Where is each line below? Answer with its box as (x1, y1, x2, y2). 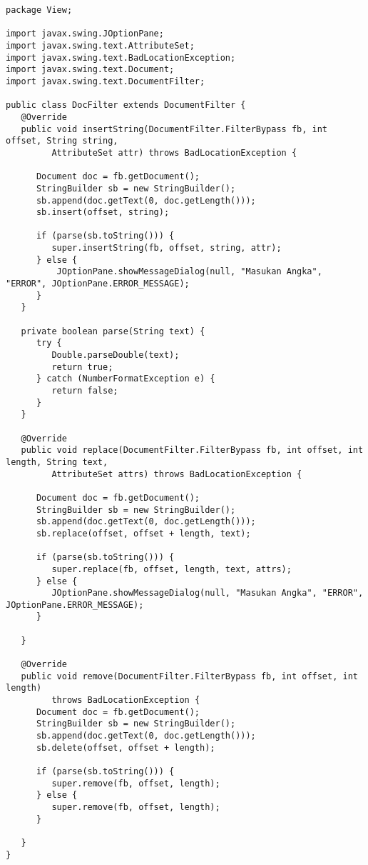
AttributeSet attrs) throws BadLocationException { (51, 469, 302, 479)
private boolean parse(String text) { (21, 326, 205, 336)
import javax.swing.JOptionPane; (6, 29, 164, 39)
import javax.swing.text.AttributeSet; (6, 40, 195, 51)
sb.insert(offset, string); (36, 207, 170, 218)
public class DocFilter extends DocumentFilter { (6, 100, 246, 111)
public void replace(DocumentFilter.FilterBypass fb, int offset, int (21, 445, 364, 456)
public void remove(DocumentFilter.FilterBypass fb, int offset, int (21, 671, 358, 681)
